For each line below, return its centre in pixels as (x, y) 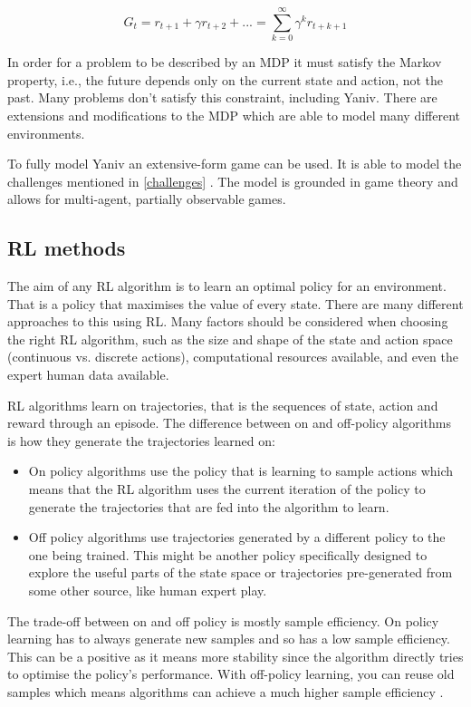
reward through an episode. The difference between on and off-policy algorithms (229, 423)
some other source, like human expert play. (148, 590)
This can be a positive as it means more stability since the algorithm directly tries (235, 656)
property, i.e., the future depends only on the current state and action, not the (226, 79)
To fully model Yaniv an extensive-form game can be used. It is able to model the (235, 164)
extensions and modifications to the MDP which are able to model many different (234, 115)
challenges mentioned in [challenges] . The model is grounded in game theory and (233, 181)
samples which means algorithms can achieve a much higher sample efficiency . (226, 691)
